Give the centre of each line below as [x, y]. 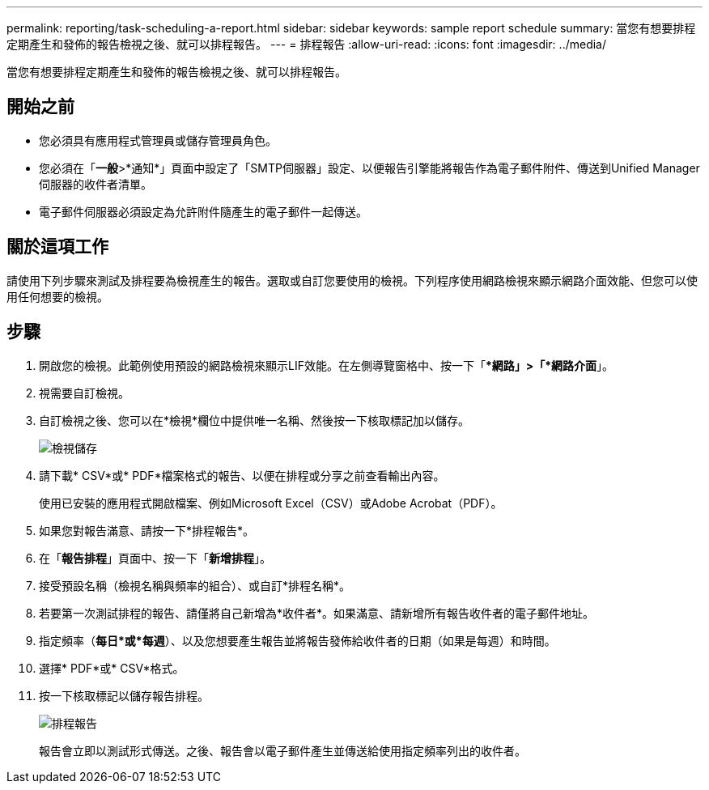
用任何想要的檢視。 [57, 296]
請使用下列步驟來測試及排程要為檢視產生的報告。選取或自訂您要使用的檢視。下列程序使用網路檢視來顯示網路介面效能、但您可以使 [352, 280]
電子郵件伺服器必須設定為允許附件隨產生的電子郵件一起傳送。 [203, 211]
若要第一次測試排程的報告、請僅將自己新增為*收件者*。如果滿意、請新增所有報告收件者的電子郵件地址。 [317, 613]
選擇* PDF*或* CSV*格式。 [112, 668]
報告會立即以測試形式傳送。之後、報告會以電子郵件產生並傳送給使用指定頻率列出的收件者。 [282, 750]
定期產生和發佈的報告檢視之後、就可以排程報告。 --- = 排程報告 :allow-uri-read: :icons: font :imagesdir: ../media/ [307, 44]
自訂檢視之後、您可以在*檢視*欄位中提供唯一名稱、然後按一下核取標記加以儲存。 [255, 420]
